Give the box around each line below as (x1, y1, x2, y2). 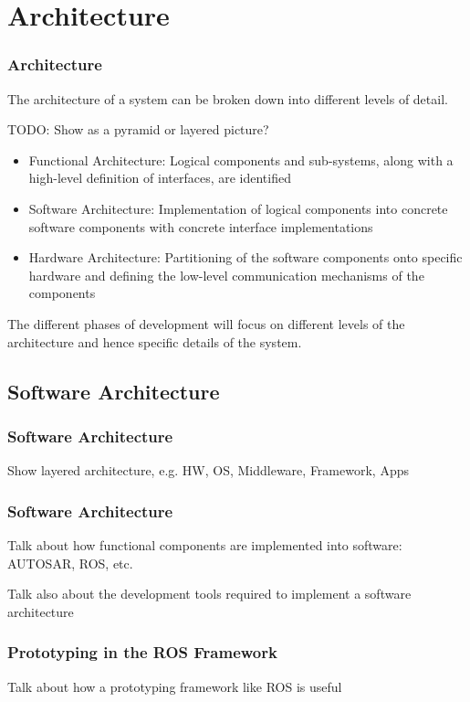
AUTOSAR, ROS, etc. (7, 553, 133, 572)
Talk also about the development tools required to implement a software (7, 584, 412, 603)
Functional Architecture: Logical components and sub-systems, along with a (28, 150, 454, 169)
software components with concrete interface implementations (28, 217, 373, 236)
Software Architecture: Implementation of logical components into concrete (28, 198, 448, 218)
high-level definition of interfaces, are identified (28, 168, 291, 187)
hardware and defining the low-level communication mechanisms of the (28, 265, 424, 284)
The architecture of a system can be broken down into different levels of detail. (7, 89, 448, 108)
